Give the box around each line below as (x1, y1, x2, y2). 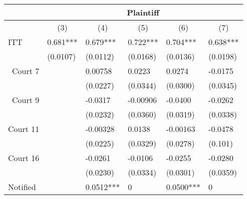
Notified (8, 181, 36, 192)
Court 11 (8, 123, 40, 134)
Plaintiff (127, 6, 159, 18)
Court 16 (8, 152, 40, 163)
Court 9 (12, 94, 40, 105)
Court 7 (12, 65, 40, 76)
